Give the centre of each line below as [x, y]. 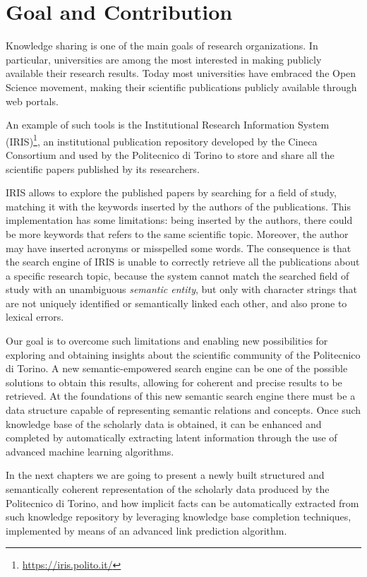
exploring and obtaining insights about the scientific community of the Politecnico [183, 354]
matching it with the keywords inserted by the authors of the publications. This [178, 206]
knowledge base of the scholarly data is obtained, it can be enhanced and [164, 423]
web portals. [32, 101]
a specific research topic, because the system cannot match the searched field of [178, 275]
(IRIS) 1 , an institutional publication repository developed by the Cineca [162, 140]
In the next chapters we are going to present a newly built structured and [165, 475]
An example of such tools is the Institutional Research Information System [168, 125]
